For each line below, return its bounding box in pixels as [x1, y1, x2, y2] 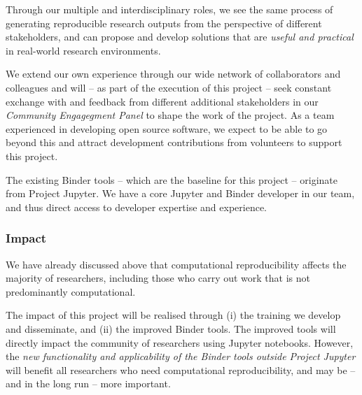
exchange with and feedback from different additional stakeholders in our [6, 94, 319, 108]
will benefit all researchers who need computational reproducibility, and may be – [6, 362, 356, 377]
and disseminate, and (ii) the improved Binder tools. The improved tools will [6, 321, 336, 336]
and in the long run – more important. [6, 376, 171, 391]
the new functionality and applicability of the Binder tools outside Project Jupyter [6, 349, 356, 364]
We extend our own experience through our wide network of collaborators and [6, 66, 341, 81]
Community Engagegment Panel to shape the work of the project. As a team [6, 108, 335, 122]
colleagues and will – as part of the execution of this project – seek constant [6, 80, 332, 94]
